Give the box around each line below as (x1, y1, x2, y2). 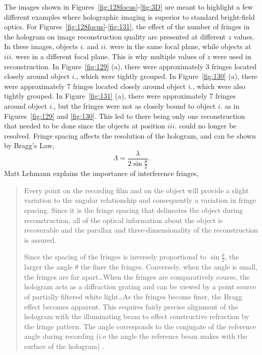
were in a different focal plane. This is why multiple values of (16, 51, 205, 61)
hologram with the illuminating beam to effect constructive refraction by (24, 311, 249, 322)
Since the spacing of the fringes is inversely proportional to (24, 251, 207, 262)
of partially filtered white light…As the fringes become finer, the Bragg (24, 291, 242, 301)
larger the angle (24, 261, 73, 272)
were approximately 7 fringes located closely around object (4, 80, 186, 91)
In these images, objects (4, 41, 78, 52)
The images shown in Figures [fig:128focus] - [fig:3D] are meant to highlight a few (4, 2, 253, 12)
